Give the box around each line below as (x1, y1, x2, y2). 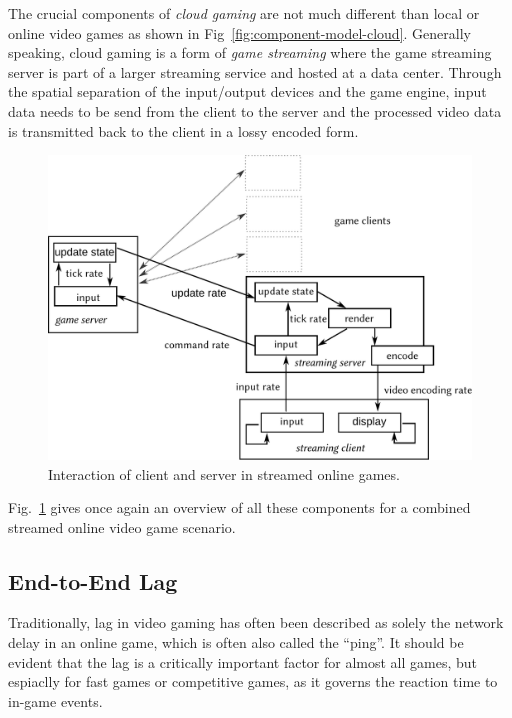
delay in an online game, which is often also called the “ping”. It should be (8, 632, 464, 653)
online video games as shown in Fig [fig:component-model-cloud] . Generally (8, 22, 471, 43)
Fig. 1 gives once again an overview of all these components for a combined (8, 497, 471, 518)
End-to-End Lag (8, 565, 178, 596)
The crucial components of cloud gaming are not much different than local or (8, 3, 480, 23)
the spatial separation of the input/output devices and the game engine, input (8, 81, 487, 102)
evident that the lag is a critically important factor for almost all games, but (8, 651, 477, 672)
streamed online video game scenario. (8, 516, 236, 537)
